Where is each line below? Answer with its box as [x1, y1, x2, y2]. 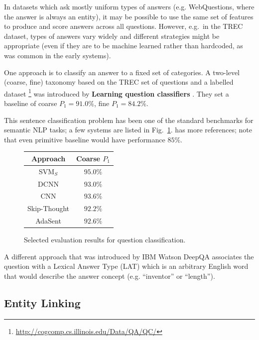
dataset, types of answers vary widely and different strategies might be [4, 30, 220, 41]
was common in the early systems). [4, 50, 111, 60]
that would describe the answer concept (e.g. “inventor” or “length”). [4, 270, 215, 281]
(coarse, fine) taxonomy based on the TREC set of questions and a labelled [4, 77, 234, 87]
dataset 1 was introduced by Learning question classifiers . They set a [4, 87, 229, 99]
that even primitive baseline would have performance [4, 134, 165, 144]
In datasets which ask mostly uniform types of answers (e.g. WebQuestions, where [4, 1, 255, 11]
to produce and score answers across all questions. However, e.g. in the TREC [4, 21, 243, 31]
